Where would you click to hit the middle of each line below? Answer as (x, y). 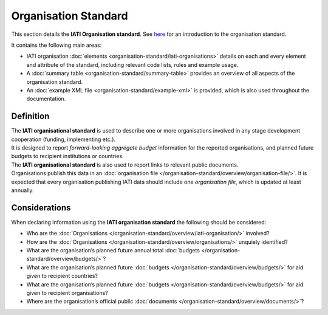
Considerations (41, 208)
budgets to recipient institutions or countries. (67, 156)
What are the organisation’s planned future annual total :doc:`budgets (113, 250)
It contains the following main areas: (56, 45)
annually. (22, 190)
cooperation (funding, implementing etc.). (63, 139)
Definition (30, 116)
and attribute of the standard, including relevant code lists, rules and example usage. (132, 64)
